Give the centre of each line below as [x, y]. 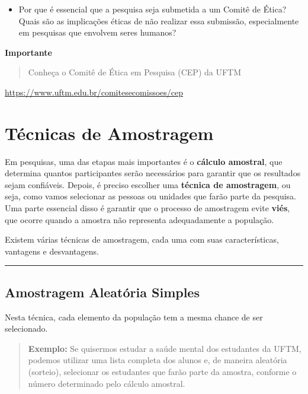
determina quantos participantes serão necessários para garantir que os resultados [153, 173]
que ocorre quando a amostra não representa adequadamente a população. [139, 219]
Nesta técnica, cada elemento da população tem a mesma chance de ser [134, 317]
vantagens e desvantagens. [52, 251]
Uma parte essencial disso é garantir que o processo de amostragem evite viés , [147, 208]
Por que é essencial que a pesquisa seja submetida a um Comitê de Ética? [153, 9]
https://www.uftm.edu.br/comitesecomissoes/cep [94, 92]
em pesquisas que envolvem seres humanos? [97, 32]
